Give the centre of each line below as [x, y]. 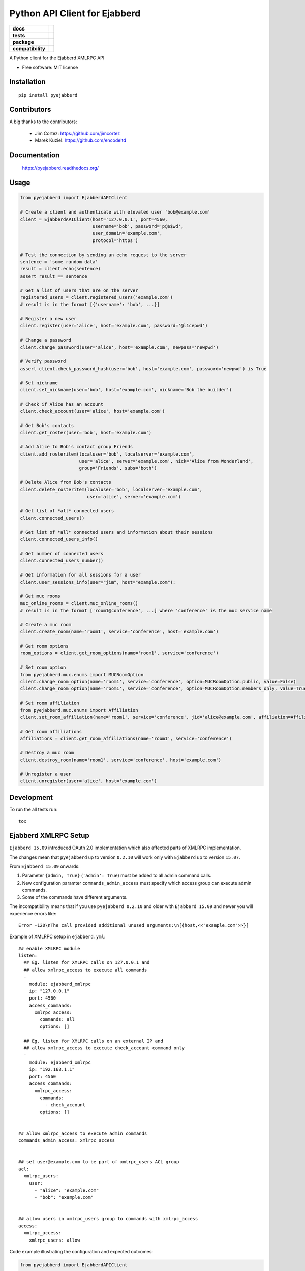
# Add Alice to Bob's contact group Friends [77, 447]
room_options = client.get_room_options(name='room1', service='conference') [119, 653]
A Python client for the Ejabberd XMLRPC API [57, 58]
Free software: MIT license [50, 67]
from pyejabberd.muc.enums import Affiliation [79, 710]
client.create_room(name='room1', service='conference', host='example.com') [119, 632]
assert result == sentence [54, 276]
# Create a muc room [45, 625]
